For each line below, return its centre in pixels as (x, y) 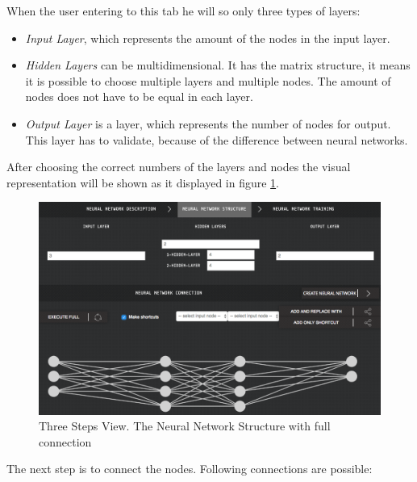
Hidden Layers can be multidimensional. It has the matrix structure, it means (218, 65)
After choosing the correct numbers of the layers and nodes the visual (179, 167)
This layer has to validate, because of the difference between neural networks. (217, 139)
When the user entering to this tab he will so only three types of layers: (183, 10)
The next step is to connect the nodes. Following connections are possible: (190, 469)
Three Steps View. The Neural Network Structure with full (185, 426)
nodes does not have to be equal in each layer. (139, 96)
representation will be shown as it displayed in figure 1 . (143, 182)
